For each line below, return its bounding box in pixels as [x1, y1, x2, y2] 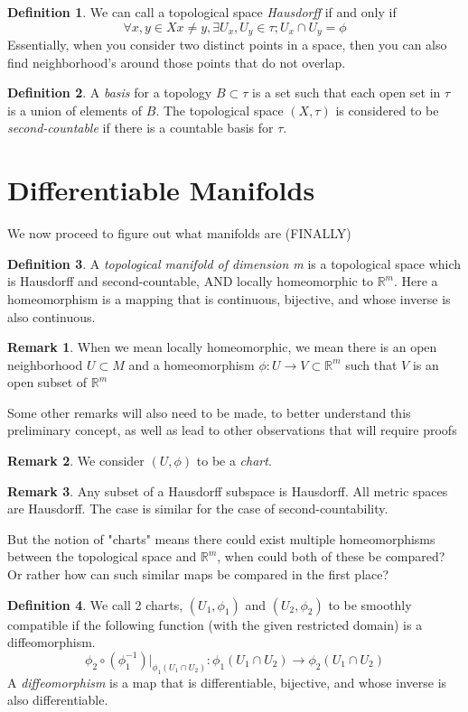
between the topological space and [7, 547, 197, 566]
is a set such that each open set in [251, 83, 441, 102]
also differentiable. [7, 690, 108, 709]
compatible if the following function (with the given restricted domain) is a [7, 615, 423, 633]
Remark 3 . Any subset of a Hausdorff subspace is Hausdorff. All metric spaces [7, 481, 448, 500]
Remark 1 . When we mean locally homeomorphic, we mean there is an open [7, 338, 437, 356]
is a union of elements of [7, 100, 143, 119]
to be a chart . [196, 451, 272, 470]
